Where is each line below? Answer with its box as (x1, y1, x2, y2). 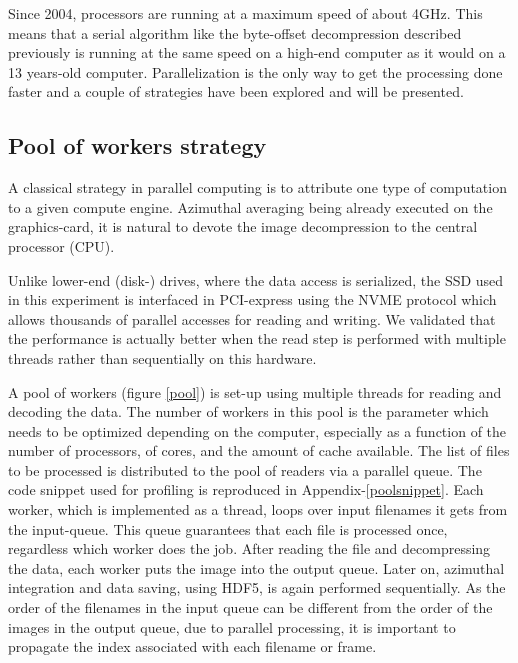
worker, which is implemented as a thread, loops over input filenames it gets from (8, 499, 508, 520)
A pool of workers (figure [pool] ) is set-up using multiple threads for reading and (8, 381, 502, 402)
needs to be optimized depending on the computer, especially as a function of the (8, 420, 507, 441)
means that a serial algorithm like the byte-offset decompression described (8, 22, 462, 43)
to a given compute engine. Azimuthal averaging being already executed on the (8, 196, 493, 217)
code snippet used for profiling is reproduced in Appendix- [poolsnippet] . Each (8, 479, 484, 500)
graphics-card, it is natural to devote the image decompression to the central (8, 216, 478, 237)
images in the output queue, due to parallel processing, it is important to (8, 616, 456, 637)
